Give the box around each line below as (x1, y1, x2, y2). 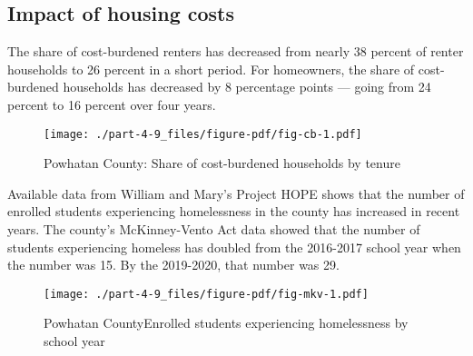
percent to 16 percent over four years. (7, 94, 216, 114)
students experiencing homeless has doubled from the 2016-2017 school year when (7, 237, 461, 256)
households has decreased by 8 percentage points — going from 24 (63, 77, 431, 96)
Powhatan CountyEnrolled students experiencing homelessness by (44, 313, 409, 332)
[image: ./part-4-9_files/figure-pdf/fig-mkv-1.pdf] (44, 287, 369, 301)
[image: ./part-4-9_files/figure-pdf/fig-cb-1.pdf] (44, 127, 362, 141)
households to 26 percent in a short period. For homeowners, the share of (7, 59, 415, 78)
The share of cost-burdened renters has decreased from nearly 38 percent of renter (7, 42, 464, 61)
